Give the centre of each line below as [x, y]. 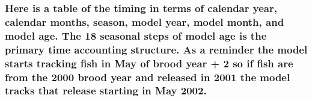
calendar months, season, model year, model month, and [145, 21]
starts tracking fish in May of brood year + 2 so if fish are [149, 63]
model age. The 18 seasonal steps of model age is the [136, 35]
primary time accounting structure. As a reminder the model [156, 49]
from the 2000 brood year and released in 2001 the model [148, 77]
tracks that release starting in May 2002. [106, 90]
